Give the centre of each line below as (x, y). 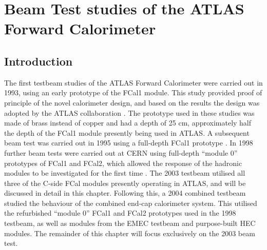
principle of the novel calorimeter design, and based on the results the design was (132, 102)
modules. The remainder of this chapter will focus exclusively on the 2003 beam (130, 233)
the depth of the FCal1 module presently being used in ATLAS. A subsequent (127, 132)
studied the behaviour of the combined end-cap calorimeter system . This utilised (131, 203)
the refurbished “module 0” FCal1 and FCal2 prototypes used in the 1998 (120, 213)
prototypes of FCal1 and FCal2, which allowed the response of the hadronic (123, 163)
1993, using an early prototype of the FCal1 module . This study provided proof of (133, 92)
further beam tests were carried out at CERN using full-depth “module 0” (121, 152)
